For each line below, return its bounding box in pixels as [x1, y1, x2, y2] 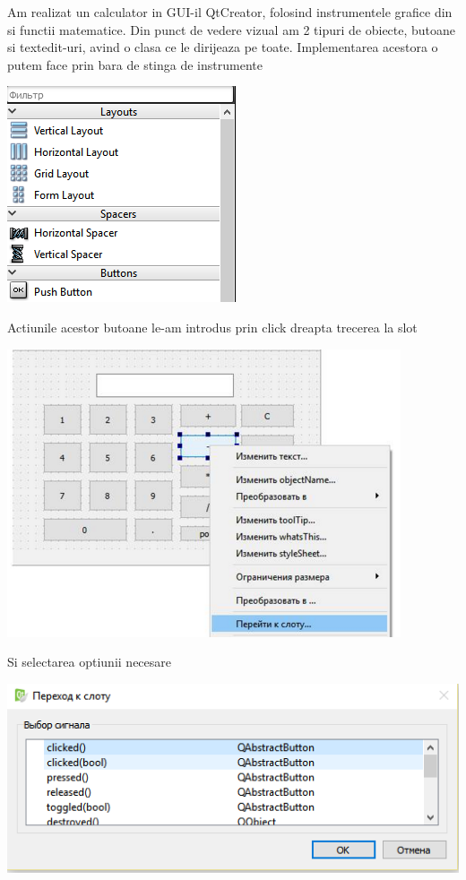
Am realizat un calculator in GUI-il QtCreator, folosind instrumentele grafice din [7, 3, 453, 21]
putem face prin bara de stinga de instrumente [7, 55, 263, 73]
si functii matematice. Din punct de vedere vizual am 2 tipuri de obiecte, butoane [7, 20, 456, 39]
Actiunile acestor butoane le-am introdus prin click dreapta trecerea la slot [7, 317, 418, 336]
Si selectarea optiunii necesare [7, 652, 171, 671]
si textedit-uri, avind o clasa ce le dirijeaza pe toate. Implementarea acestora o [7, 38, 438, 56]
